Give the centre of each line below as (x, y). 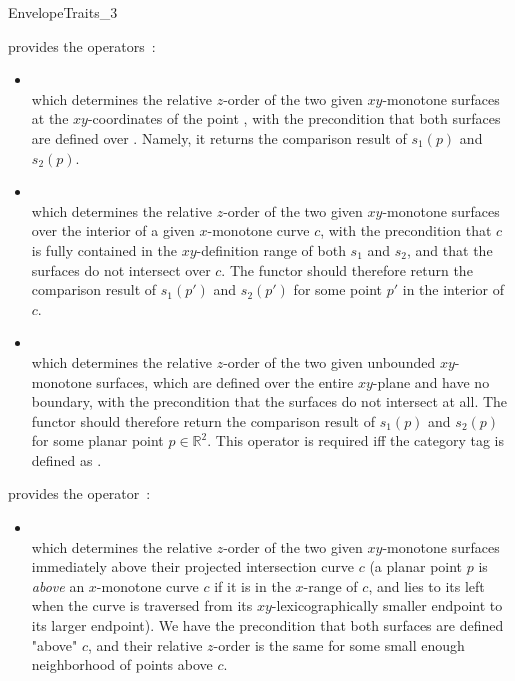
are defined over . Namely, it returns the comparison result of (219, 137)
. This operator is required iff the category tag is (355, 440)
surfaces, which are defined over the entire (225, 381)
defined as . (66, 459)
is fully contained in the (104, 249)
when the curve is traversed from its (142, 605)
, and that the (450, 249)
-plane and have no (431, 381)
